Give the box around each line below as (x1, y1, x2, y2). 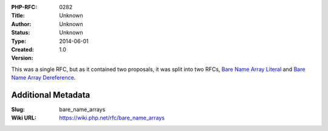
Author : (11, 20, 32, 27)
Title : (11, 12, 26, 19)
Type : (11, 37, 27, 45)
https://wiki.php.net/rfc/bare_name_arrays (59, 114, 165, 121)
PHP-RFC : (11, 4, 38, 10)
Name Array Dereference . (11, 74, 76, 81)
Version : (11, 55, 33, 62)
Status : (11, 29, 30, 36)
